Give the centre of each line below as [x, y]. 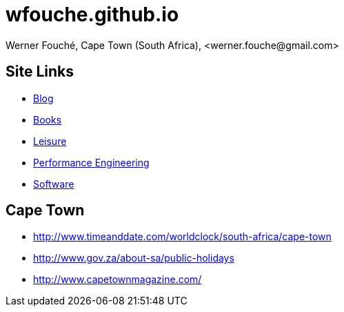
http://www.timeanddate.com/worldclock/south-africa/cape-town [182, 237]
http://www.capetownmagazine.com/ [118, 280]
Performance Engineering [91, 162]
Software [54, 184]
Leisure [50, 141]
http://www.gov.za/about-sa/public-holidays [134, 258]
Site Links [40, 72]
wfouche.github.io [92, 14]
